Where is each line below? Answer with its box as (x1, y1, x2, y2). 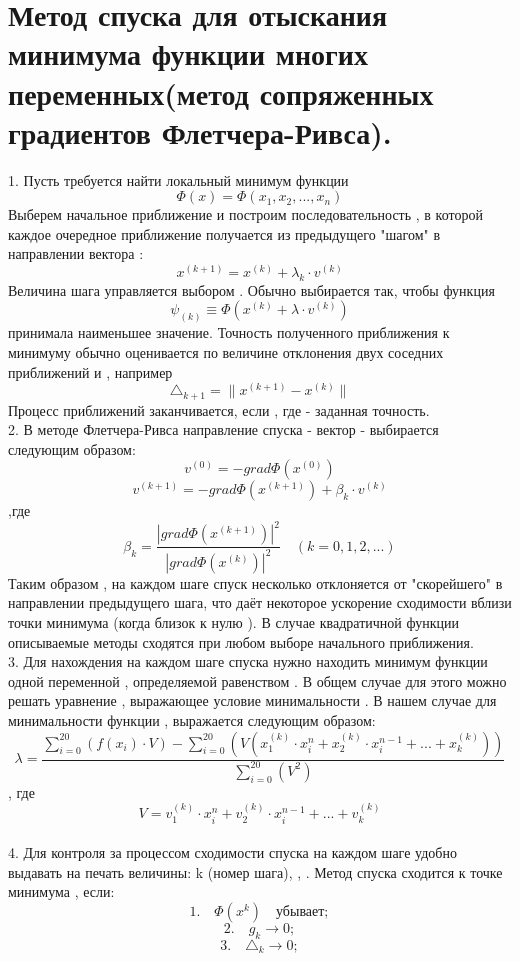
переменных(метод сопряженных (8, 72, 434, 113)
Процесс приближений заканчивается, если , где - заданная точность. (8, 399, 430, 420)
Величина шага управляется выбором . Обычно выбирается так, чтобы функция (8, 279, 495, 300)
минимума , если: (8, 881, 115, 902)
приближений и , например (8, 361, 173, 382)
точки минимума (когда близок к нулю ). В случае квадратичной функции (8, 612, 459, 633)
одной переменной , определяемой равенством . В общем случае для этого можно (8, 670, 507, 691)
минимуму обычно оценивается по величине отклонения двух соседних (8, 341, 444, 362)
